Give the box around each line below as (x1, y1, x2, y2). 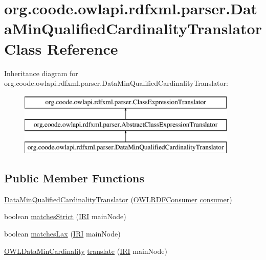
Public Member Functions (4, 170, 144, 186)
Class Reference (4, 38, 118, 59)
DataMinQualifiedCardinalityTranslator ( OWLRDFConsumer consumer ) (4, 194, 232, 204)
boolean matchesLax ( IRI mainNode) (4, 228, 121, 239)
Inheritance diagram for (4, 67, 78, 78)
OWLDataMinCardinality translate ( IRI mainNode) (4, 245, 167, 256)
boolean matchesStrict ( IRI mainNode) (4, 211, 126, 222)
